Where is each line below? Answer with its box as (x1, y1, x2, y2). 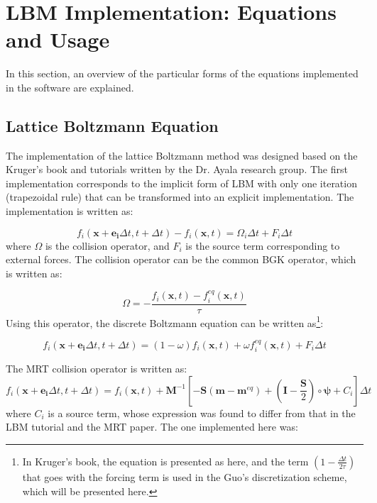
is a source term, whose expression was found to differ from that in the (48, 405, 356, 420)
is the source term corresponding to (185, 238, 340, 253)
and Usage (6, 25, 110, 54)
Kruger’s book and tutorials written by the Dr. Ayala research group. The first (6, 162, 348, 177)
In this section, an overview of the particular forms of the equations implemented (6, 66, 359, 81)
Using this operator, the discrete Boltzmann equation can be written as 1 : (6, 313, 324, 330)
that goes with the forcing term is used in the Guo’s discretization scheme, (22, 469, 347, 484)
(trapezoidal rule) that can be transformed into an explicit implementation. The (6, 189, 354, 204)
